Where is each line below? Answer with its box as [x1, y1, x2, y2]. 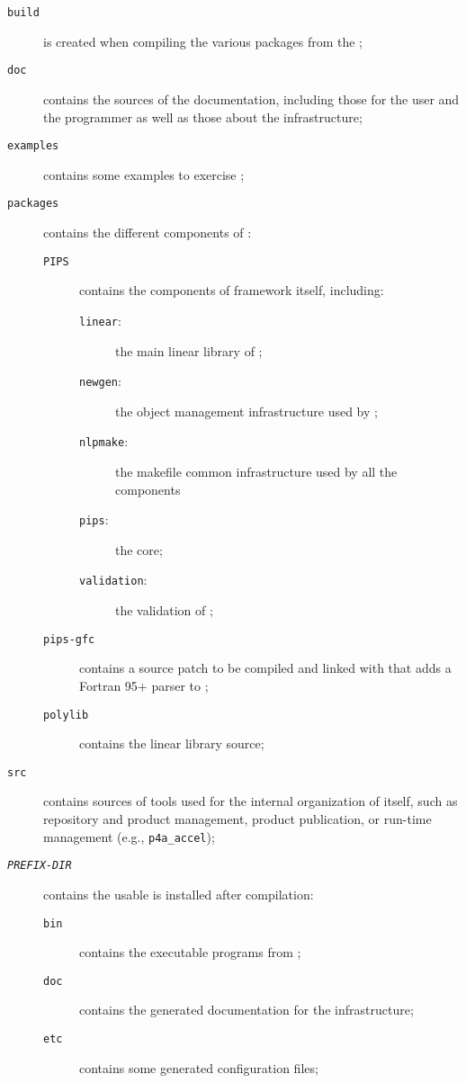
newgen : [79, 371, 121, 390]
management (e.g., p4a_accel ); [43, 827, 215, 846]
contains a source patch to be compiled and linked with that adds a [79, 658, 452, 677]
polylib [43, 708, 89, 721]
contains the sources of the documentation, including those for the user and [43, 89, 460, 108]
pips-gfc [43, 632, 95, 646]
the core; [115, 540, 163, 559]
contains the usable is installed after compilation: [43, 884, 314, 903]
